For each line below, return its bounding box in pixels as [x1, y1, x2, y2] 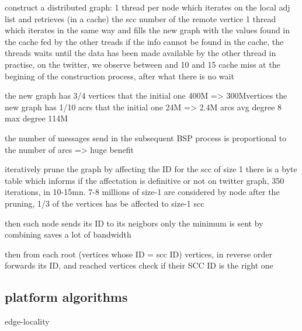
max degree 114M [5, 112, 68, 124]
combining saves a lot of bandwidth [5, 228, 131, 241]
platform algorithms [5, 288, 128, 306]
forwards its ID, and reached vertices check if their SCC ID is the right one [5, 259, 273, 271]
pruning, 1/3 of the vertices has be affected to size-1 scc [5, 197, 204, 209]
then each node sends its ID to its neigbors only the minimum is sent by [5, 217, 263, 229]
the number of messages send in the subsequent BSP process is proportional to [5, 131, 287, 144]
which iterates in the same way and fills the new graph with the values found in [5, 24, 290, 36]
